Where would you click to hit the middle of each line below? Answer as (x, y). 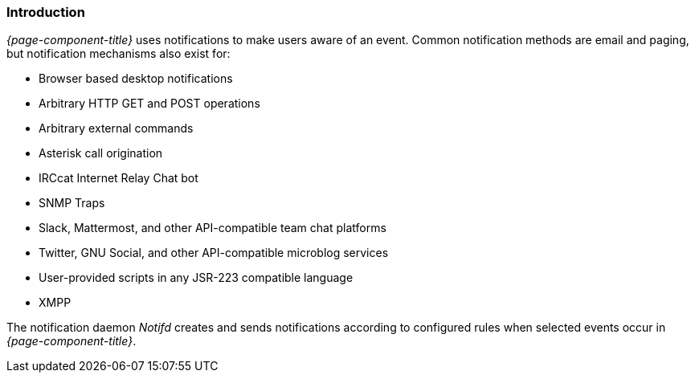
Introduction (46, 12)
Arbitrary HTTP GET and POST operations (149, 104)
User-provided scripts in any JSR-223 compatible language (196, 278)
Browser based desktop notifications (136, 79)
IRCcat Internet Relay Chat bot (119, 178)
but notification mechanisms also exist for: (119, 54)
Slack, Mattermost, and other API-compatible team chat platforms (213, 228)
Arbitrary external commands (116, 128)
